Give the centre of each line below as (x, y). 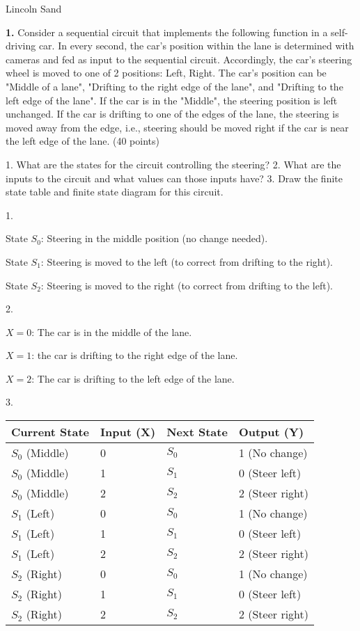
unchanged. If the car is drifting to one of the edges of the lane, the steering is (172, 114)
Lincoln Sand (34, 8)
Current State (50, 432)
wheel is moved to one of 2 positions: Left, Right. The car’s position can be (166, 73)
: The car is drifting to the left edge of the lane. (133, 378)
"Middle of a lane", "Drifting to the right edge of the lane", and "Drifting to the (174, 86)
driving (21, 46)
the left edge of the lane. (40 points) (83, 141)
